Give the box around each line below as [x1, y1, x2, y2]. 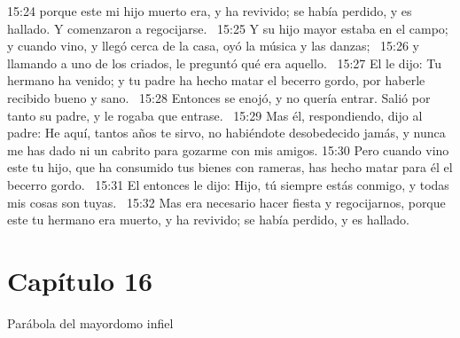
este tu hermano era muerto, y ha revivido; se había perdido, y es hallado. [7, 210, 409, 229]
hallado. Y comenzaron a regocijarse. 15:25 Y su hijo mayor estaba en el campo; [7, 19, 448, 37]
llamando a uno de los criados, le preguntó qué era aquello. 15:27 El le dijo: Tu [7, 53, 442, 72]
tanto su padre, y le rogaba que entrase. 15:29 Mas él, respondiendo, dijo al [7, 106, 423, 124]
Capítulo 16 [7, 262, 153, 298]
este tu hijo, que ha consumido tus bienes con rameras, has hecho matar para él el [7, 158, 453, 177]
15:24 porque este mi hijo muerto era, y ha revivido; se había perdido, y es [7, 2, 412, 20]
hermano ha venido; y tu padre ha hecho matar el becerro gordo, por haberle [7, 71, 425, 90]
